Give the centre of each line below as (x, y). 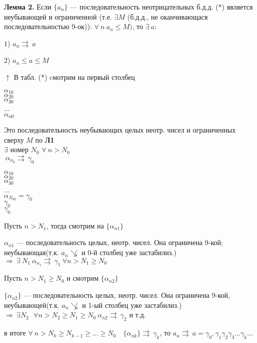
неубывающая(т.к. (32, 252)
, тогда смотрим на (75, 225)
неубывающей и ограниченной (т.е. (58, 16)
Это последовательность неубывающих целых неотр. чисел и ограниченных (120, 129)
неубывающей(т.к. (32, 305)
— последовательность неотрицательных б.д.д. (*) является (161, 7)
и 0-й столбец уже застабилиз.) (129, 252)
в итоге (15, 333)
